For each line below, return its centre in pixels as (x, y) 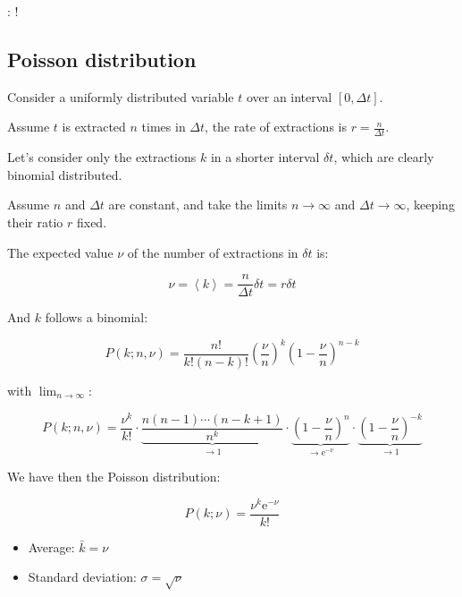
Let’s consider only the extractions (102, 157)
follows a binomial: (97, 317)
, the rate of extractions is (276, 127)
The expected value (60, 252)
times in (164, 127)
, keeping (430, 205)
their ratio (35, 222)
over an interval (289, 96)
